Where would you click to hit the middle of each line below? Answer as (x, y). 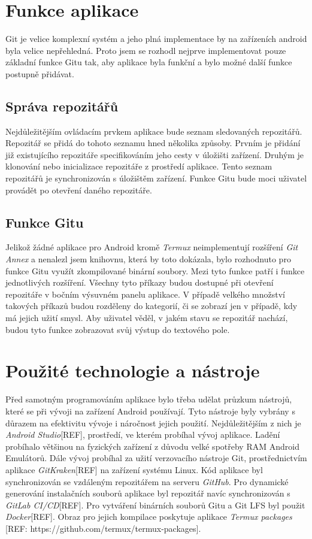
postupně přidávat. (40, 73)
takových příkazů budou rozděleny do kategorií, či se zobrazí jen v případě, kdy (152, 306)
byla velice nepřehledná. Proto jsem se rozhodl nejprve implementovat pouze (146, 50)
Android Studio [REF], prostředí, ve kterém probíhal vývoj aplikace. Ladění (143, 434)
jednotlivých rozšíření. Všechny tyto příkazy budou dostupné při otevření (140, 282)
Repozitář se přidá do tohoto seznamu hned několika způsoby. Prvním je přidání (153, 143)
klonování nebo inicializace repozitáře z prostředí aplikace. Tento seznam (139, 166)
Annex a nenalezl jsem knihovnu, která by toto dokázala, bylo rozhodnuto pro (148, 259)
